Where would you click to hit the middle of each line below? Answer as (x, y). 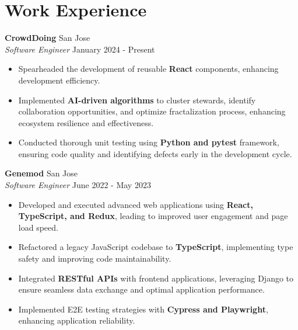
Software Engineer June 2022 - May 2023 (78, 185)
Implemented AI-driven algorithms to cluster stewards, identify (137, 100)
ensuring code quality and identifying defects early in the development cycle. (155, 153)
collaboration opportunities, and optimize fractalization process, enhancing (152, 111)
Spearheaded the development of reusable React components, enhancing (148, 69)
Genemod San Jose (41, 173)
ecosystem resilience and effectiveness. (86, 122)
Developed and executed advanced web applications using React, (136, 204)
